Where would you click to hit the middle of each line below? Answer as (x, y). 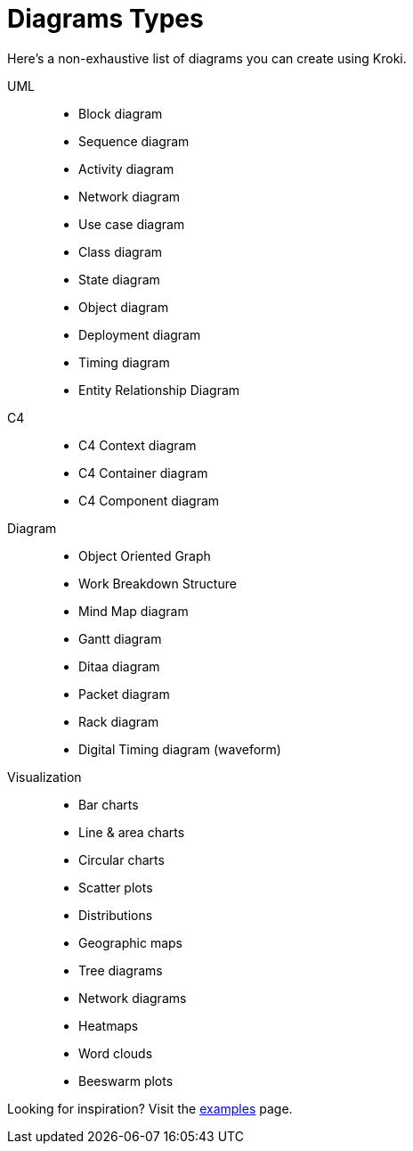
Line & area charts (132, 832)
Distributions (116, 915)
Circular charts (121, 859)
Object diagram (124, 307)
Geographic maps (130, 942)
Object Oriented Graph (145, 555)
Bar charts (109, 804)
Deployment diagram (140, 334)
